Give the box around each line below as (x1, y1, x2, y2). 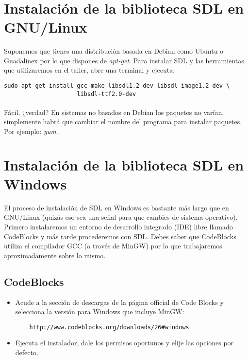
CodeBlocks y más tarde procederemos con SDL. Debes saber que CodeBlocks (4, 231, 236, 241)
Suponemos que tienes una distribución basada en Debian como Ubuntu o (4, 46, 224, 56)
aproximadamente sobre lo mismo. (4, 250, 106, 260)
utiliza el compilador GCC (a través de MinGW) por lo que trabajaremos (4, 241, 222, 251)
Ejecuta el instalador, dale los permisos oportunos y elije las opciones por (15, 338, 234, 348)
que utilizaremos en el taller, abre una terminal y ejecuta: (4, 65, 175, 75)
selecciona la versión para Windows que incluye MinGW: (15, 306, 184, 317)
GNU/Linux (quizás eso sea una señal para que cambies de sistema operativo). (4, 212, 238, 222)
